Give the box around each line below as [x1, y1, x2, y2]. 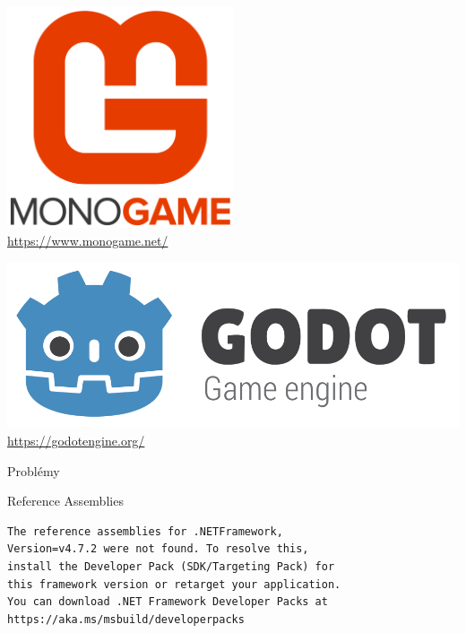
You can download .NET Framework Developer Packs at [7, 595, 328, 609]
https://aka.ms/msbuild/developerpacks [7, 612, 245, 626]
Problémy [7, 461, 60, 480]
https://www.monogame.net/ [7, 230, 168, 249]
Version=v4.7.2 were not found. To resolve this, [7, 542, 309, 556]
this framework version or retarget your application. [7, 577, 341, 591]
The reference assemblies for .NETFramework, [7, 525, 283, 538]
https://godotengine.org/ [7, 430, 145, 449]
